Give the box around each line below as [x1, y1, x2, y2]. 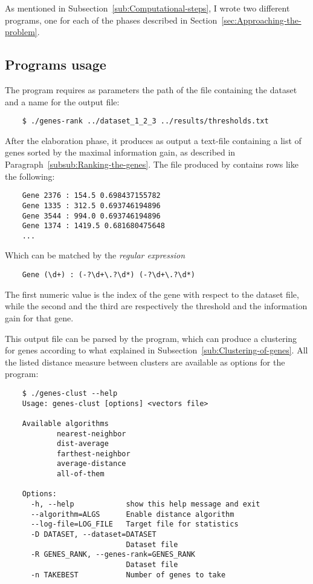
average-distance [56, 459, 126, 468]
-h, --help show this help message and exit [30, 500, 260, 509]
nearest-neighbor [56, 429, 126, 438]
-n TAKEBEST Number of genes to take [30, 570, 226, 579]
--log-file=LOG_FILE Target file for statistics [30, 520, 239, 529]
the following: [5, 169, 55, 182]
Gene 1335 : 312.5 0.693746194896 [22, 201, 161, 210]
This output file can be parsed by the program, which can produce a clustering [5, 332, 297, 344]
